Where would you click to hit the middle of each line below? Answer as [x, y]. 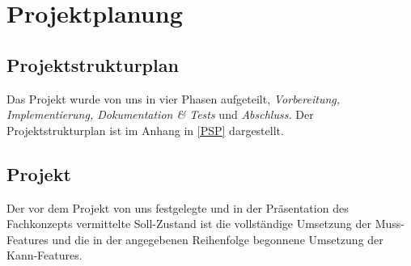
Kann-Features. [44, 255]
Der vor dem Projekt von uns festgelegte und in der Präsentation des [178, 207]
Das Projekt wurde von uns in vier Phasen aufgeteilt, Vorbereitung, [174, 98]
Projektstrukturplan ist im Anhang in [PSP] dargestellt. [145, 130]
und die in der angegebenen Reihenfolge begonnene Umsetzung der [218, 239]
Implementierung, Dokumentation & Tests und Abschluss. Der [160, 114]
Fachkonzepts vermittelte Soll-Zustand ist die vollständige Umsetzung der [189, 224]
